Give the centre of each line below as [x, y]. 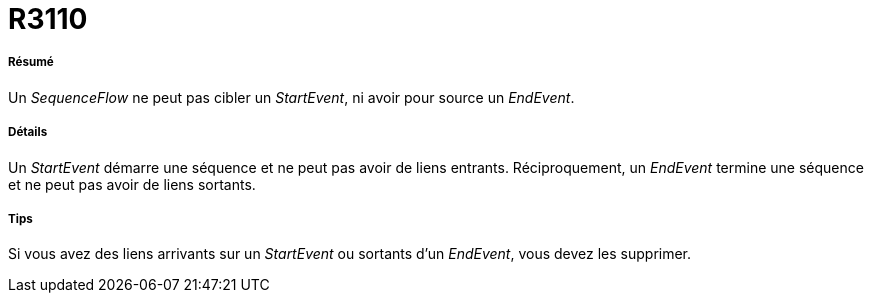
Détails [28, 132]
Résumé [31, 62]
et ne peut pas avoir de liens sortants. [132, 184]
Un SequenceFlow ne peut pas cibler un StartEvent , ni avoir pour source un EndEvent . [291, 97]
